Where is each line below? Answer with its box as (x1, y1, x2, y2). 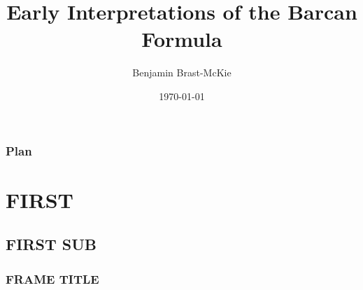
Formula (141, 25, 222, 53)
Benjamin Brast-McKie (132, 65, 232, 80)
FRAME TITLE (6, 270, 99, 287)
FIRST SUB (6, 233, 97, 255)
